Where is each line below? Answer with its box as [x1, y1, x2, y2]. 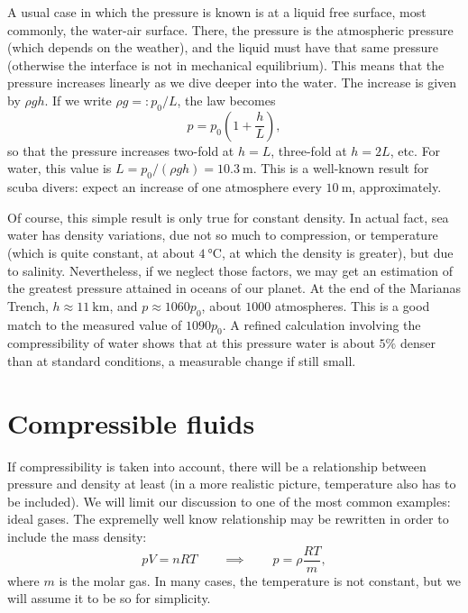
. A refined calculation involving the [222, 315, 421, 334]
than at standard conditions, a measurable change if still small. [7, 351, 356, 370]
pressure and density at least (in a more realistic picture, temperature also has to [7, 474, 456, 493]
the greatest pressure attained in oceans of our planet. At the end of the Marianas [7, 279, 462, 297]
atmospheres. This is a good [274, 296, 430, 315]
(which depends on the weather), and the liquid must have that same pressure [7, 38, 439, 57]
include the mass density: [7, 527, 147, 545]
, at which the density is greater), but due [221, 242, 454, 261]
